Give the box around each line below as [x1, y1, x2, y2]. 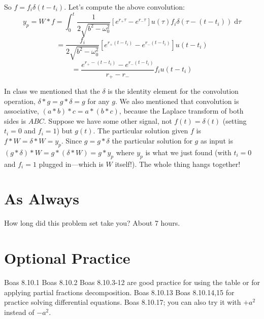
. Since [61, 135, 82, 146]
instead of [4, 306, 35, 317]
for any [87, 95, 110, 106]
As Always [4, 188, 79, 209]
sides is [4, 115, 26, 126]
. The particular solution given [93, 125, 188, 136]
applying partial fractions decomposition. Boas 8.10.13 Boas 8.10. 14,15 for [4, 287, 235, 297]
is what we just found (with [145, 147, 232, 157]
